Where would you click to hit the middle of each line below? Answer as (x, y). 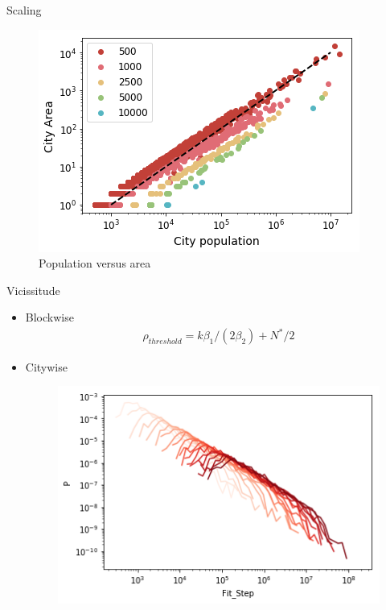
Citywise (46, 366)
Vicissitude (33, 290)
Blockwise (49, 317)
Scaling (24, 10)
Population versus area (95, 263)
